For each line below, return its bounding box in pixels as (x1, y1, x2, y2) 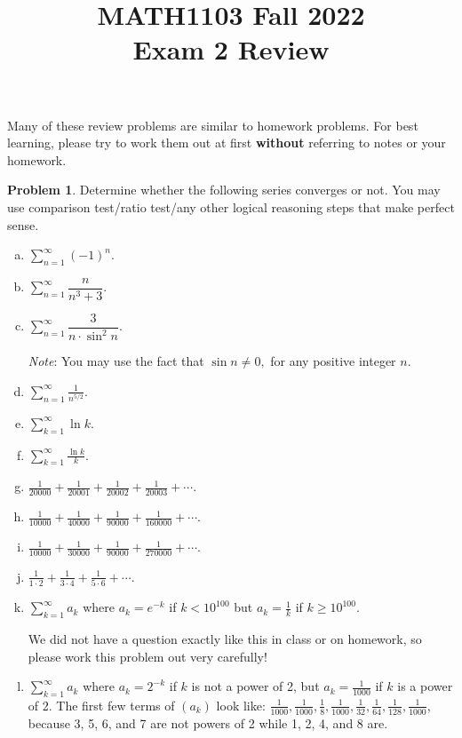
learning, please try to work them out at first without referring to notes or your (7, 133, 446, 152)
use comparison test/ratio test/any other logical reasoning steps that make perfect (7, 197, 455, 216)
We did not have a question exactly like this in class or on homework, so (28, 629, 422, 647)
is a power (397, 677, 453, 695)
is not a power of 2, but (191, 677, 320, 695)
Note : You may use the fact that (28, 352, 204, 370)
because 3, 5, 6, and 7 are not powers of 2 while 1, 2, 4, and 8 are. (28, 713, 388, 732)
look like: (216, 695, 266, 714)
